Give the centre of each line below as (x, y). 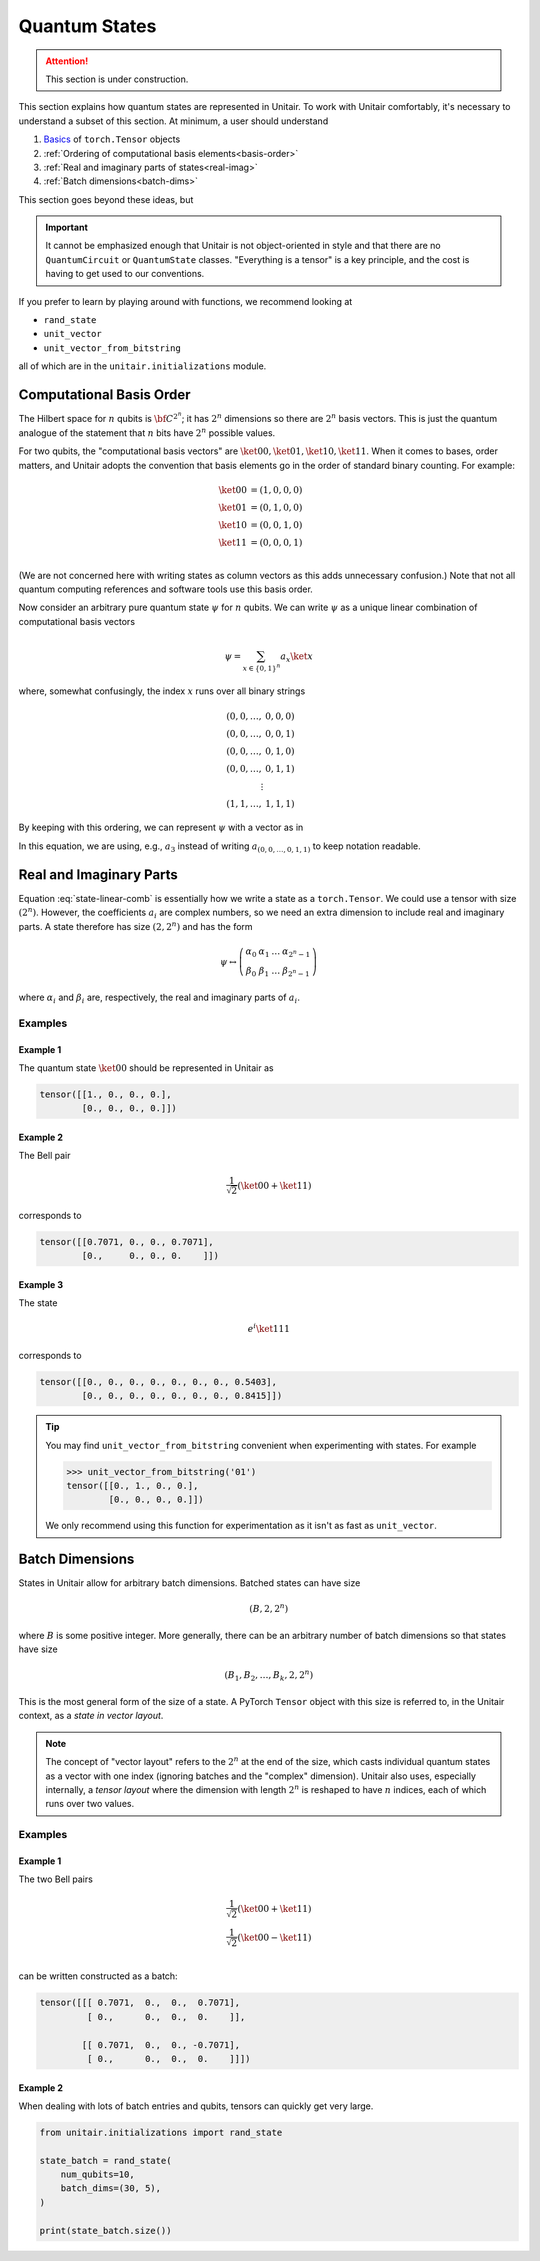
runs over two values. (90, 1804)
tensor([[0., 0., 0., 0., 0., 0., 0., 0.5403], (158, 1381)
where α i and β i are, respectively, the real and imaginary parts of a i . (159, 998)
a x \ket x (297, 657)
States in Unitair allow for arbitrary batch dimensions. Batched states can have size (189, 1583)
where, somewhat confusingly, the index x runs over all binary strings (162, 691)
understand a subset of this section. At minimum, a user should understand (173, 121)
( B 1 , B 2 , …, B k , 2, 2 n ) (269, 1676)
